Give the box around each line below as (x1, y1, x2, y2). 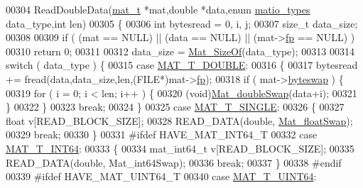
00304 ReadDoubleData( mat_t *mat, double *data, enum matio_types (6, 2, 310, 16)
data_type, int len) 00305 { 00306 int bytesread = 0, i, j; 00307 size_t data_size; (6, 16, 358, 31)
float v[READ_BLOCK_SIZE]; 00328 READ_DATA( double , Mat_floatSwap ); (6, 113, 353, 128)
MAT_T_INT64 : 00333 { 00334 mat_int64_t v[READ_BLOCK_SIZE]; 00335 (6, 140, 354, 155)
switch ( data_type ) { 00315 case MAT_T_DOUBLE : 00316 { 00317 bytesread (6, 57, 358, 72)
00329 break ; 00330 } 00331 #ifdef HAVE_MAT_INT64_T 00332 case (6, 127, 318, 142)
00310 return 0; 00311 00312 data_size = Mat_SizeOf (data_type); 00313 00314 (6, 43, 354, 58)
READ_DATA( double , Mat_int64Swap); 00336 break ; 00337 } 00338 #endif (6, 155, 342, 170)
